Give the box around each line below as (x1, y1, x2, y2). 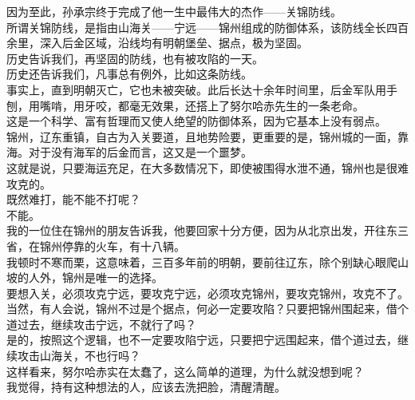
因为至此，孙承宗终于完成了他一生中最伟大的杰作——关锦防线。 (6, 3, 342, 19)
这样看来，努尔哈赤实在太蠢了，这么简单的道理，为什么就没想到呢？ (6, 362, 364, 379)
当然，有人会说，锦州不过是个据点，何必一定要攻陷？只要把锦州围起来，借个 (6, 300, 409, 317)
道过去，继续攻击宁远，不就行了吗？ (6, 315, 196, 332)
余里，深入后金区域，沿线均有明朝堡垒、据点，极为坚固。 (6, 34, 308, 51)
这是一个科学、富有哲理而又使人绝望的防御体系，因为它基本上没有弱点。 (6, 113, 386, 129)
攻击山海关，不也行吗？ (17, 347, 140, 364)
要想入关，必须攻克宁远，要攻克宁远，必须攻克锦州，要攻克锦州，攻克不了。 (6, 284, 409, 301)
